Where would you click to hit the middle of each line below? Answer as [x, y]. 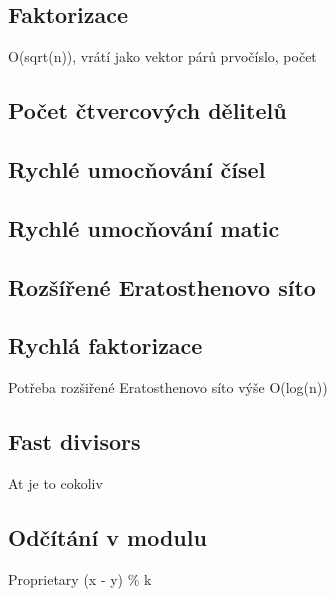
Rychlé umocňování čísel [137, 168]
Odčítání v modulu [107, 536]
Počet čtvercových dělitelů [147, 110]
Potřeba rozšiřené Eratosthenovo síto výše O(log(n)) [168, 387]
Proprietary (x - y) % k [80, 578]
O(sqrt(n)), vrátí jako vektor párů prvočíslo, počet [162, 56]
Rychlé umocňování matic [144, 227]
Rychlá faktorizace [105, 345]
